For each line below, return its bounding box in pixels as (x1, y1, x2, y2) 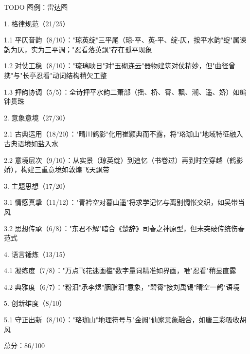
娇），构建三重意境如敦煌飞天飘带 (4, 164, 109, 175)
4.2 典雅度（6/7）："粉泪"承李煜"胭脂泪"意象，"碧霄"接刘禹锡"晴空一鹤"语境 (4, 281, 240, 292)
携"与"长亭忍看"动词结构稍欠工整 (4, 70, 107, 80)
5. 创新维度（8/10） (4, 298, 66, 308)
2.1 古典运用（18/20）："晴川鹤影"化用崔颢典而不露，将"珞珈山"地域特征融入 (4, 129, 243, 139)
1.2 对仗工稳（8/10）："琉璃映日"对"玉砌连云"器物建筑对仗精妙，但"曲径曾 (4, 60, 235, 71)
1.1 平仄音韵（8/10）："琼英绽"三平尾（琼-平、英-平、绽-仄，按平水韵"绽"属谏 (4, 35, 247, 45)
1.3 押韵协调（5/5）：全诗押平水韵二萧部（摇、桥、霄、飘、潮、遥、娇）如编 (4, 86, 247, 97)
